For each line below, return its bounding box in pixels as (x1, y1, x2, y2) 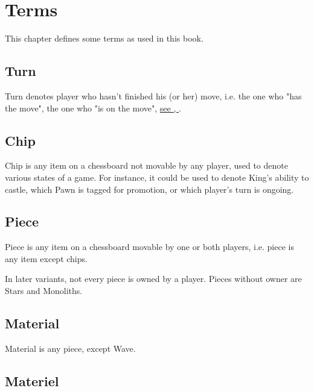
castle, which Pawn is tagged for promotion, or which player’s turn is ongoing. (5, 183, 294, 195)
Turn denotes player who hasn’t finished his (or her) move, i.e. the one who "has (5, 89, 302, 102)
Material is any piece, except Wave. (5, 342, 136, 354)
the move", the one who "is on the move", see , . (5, 101, 181, 114)
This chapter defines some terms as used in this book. (5, 32, 203, 45)
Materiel (5, 371, 59, 390)
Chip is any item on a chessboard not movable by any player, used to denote (5, 159, 288, 172)
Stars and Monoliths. (5, 284, 83, 297)
